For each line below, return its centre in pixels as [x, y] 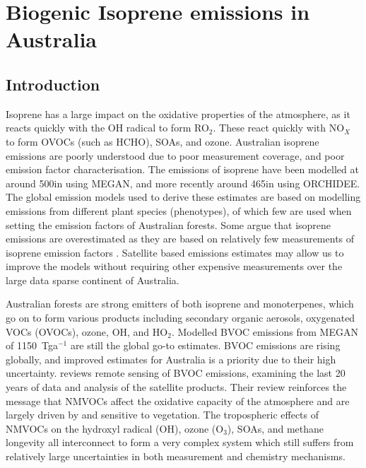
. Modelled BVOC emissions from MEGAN [265, 331]
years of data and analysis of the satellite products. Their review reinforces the [176, 387]
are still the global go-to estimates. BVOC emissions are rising [205, 345]
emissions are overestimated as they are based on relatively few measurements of [180, 239]
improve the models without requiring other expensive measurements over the [174, 266]
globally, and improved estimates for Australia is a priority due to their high [171, 359]
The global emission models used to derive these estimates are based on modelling [183, 197]
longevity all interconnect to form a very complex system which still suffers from [180, 442]
